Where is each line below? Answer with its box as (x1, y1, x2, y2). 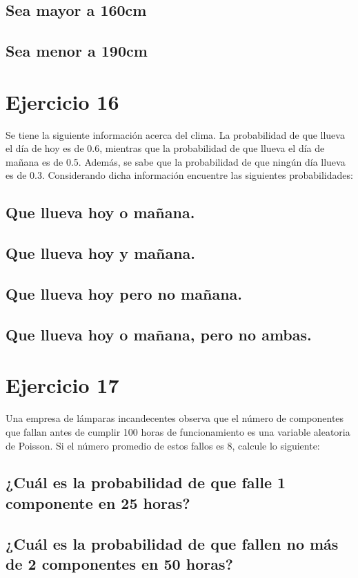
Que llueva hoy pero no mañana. (6, 283, 242, 305)
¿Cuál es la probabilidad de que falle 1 (6, 472, 286, 493)
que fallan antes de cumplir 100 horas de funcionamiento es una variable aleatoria (6, 424, 350, 439)
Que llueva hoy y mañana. (6, 242, 196, 264)
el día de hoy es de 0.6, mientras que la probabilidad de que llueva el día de (6, 141, 325, 155)
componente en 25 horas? (6, 492, 190, 513)
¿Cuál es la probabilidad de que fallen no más (6, 532, 339, 554)
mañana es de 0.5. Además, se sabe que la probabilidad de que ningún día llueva (6, 154, 346, 168)
